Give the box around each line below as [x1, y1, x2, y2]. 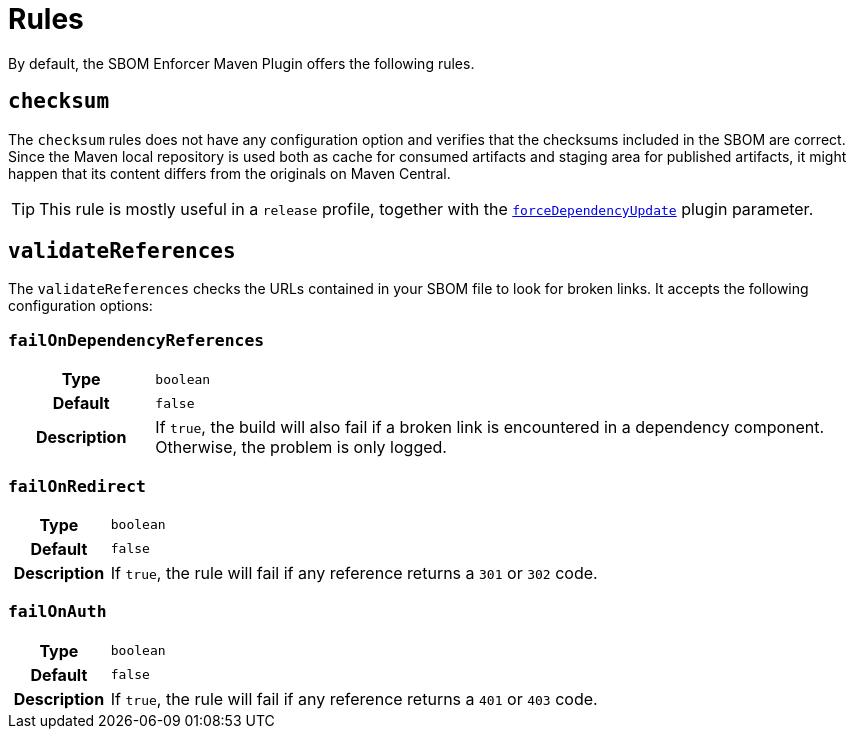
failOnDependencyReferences [8, 330, 265, 350]
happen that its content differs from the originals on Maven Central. [8, 164, 451, 182]
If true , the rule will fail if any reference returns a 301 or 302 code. [110, 562, 598, 583]
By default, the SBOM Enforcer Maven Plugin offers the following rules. [8, 54, 475, 72]
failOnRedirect [8, 476, 146, 496]
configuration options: [8, 297, 153, 315]
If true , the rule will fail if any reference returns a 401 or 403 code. [110, 688, 598, 709]
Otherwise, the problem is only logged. [155, 437, 447, 458]
